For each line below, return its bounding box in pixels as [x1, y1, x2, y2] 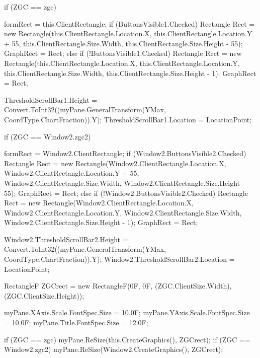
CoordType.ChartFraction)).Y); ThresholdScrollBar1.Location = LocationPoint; [4, 114, 252, 124]
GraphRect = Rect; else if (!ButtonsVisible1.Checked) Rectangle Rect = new [4, 48, 242, 58]
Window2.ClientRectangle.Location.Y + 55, [4, 168, 139, 178]
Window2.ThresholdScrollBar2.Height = [4, 234, 128, 244]
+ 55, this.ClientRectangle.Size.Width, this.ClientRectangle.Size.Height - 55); [4, 38, 243, 48]
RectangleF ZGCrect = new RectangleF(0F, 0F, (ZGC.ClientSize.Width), [4, 280, 232, 291]
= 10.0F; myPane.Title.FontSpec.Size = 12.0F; [4, 317, 148, 328]
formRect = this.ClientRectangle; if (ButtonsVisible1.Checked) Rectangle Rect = [4, 18, 255, 29]
